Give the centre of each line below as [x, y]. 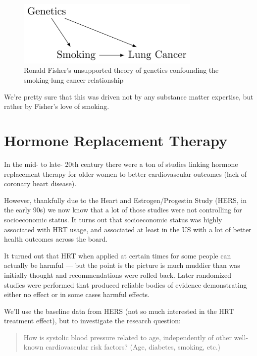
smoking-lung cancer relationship [74, 80]
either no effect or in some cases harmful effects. [77, 294]
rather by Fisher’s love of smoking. [57, 106]
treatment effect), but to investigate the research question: [92, 321]
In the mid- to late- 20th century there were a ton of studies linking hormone [121, 164]
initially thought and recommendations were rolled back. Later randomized [118, 275]
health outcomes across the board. [56, 239]
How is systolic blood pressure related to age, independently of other [128, 337]
